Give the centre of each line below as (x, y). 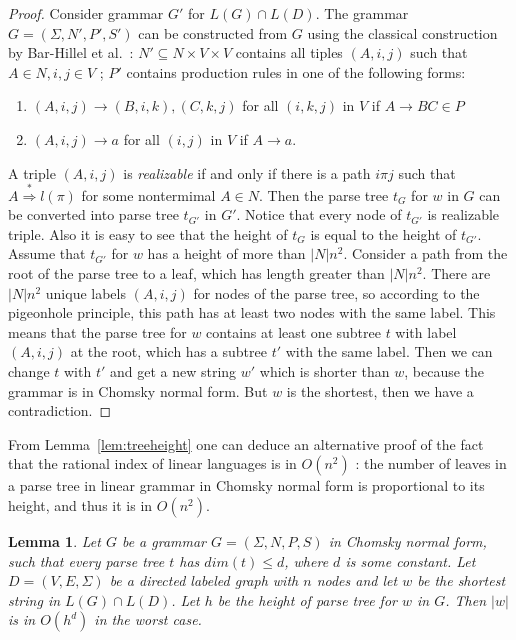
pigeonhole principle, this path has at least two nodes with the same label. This (252, 312)
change (29, 371)
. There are (456, 273)
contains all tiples (289, 52)
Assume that (47, 253)
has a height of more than (226, 253)
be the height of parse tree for (307, 599)
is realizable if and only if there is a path (247, 172)
